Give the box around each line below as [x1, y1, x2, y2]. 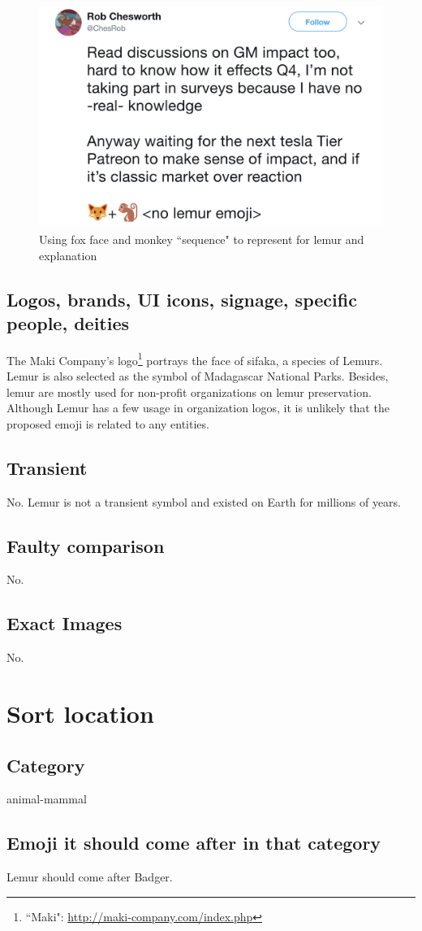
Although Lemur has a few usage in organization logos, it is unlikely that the [6, 399, 390, 416]
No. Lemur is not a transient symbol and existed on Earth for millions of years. [6, 493, 401, 510]
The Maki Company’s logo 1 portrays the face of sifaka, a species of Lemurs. [6, 349, 383, 368]
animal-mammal [6, 790, 87, 807]
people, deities [6, 311, 130, 336]
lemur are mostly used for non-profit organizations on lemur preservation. [6, 383, 372, 400]
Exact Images [6, 611, 123, 636]
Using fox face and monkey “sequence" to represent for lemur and [39, 231, 364, 248]
